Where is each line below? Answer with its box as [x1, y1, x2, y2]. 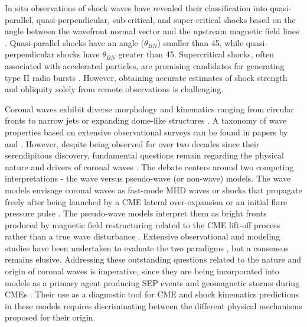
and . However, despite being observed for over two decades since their [5, 137, 260, 150]
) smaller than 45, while [157, 36, 244, 48]
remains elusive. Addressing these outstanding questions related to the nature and [5, 253, 302, 266]
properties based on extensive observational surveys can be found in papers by [5, 125, 288, 138]
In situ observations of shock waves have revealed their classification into [5, 2, 267, 14]
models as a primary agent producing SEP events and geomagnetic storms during [5, 276, 300, 289]
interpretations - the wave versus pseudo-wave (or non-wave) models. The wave [5, 172, 291, 184]
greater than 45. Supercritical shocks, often [118, 48, 275, 60]
